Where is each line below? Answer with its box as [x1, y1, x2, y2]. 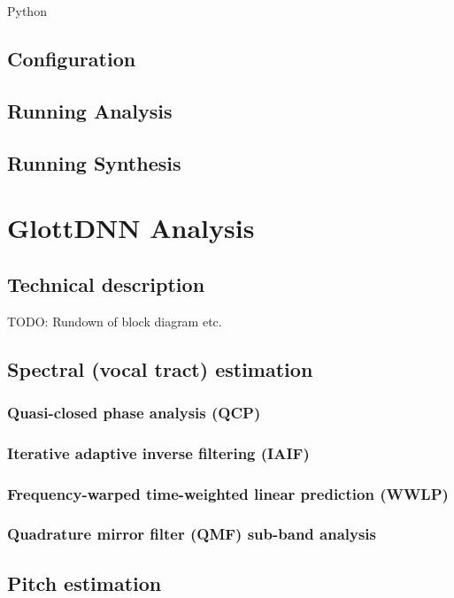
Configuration [7, 44, 136, 72]
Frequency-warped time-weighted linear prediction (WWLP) [7, 482, 449, 504]
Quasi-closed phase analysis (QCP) [7, 401, 261, 423]
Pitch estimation [7, 569, 162, 596]
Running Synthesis [7, 149, 181, 176]
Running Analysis [7, 96, 173, 124]
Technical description [7, 270, 205, 297]
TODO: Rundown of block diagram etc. [7, 311, 222, 330]
